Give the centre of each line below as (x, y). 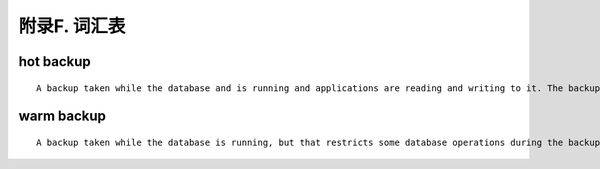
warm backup (62, 116)
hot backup (55, 61)
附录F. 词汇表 (72, 26)
